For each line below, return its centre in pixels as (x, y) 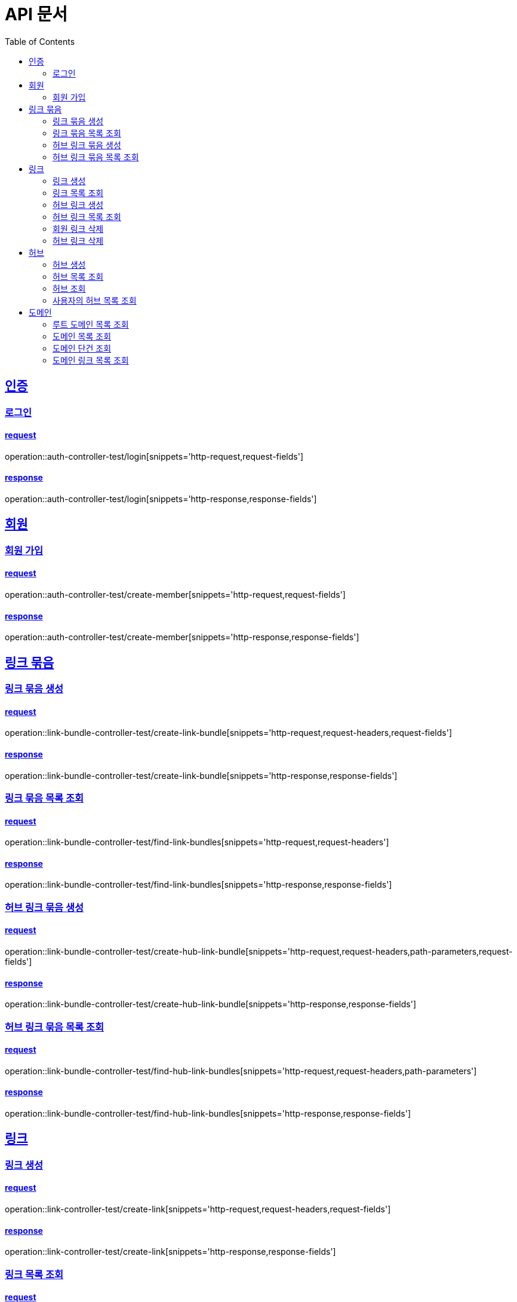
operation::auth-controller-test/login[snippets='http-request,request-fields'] (154, 456)
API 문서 (36, 14)
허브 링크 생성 (78, 204)
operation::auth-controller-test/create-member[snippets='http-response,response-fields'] (182, 637)
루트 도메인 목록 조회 (91, 324)
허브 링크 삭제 (78, 240)
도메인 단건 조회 (82, 348)
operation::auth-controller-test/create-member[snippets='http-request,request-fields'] (175, 595)
